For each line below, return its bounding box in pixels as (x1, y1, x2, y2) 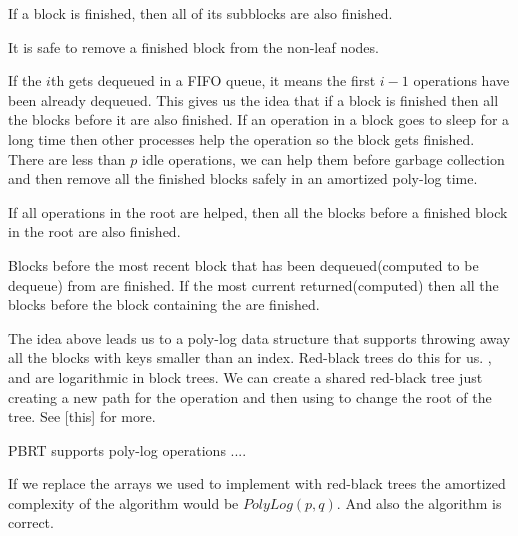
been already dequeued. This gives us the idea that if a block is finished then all (8, 89, 499, 110)
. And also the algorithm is (336, 492, 502, 513)
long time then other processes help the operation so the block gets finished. (8, 128, 475, 149)
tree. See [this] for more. (8, 406, 156, 427)
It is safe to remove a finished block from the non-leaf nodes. (8, 36, 379, 57)
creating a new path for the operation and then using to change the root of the (8, 386, 492, 407)
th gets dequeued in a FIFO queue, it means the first (50, 70, 376, 91)
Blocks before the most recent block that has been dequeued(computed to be (8, 254, 479, 275)
